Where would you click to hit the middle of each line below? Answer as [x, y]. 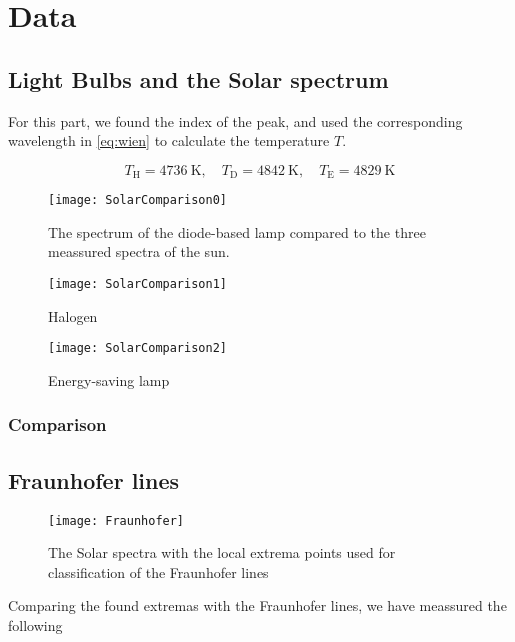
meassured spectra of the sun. [139, 251]
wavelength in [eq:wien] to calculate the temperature [169, 140]
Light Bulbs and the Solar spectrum [198, 78]
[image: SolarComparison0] [137, 200]
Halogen [73, 315]
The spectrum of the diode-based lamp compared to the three [237, 231]
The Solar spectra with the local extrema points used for [222, 552]
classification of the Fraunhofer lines [158, 571]
